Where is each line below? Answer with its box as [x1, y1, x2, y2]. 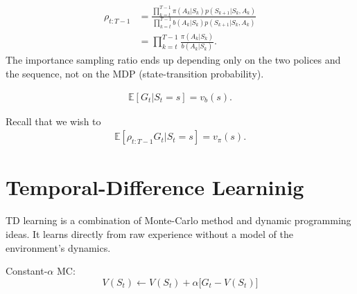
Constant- [6, 264, 48, 278]
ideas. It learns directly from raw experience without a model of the [6, 226, 293, 241]
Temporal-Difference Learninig [6, 173, 304, 201]
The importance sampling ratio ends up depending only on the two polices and [6, 53, 341, 67]
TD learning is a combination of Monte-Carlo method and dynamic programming [6, 213, 351, 228]
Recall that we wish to [6, 113, 101, 128]
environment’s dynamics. [6, 240, 111, 255]
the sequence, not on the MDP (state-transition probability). [6, 66, 264, 80]
